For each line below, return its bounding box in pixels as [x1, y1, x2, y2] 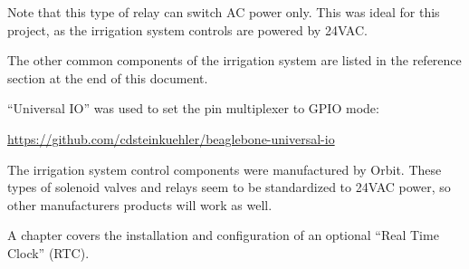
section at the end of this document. [7, 68, 208, 87]
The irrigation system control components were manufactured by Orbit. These [7, 159, 442, 178]
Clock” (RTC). [7, 243, 90, 262]
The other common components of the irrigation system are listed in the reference [7, 51, 462, 70]
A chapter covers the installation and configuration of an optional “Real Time [7, 226, 439, 245]
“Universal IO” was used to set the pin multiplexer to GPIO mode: [7, 99, 379, 118]
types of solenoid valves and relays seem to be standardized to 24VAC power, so [7, 178, 451, 197]
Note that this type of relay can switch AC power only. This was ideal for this [7, 3, 440, 21]
